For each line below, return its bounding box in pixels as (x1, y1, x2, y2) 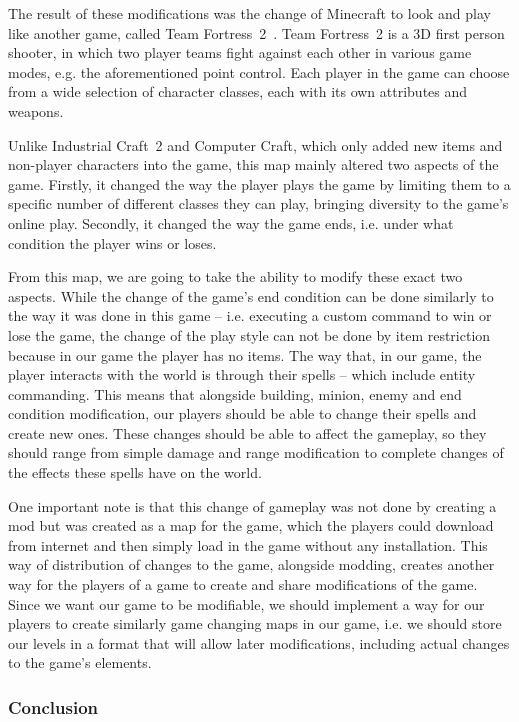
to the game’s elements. (8, 652, 152, 673)
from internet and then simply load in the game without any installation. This (8, 534, 488, 555)
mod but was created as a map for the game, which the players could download (8, 515, 494, 536)
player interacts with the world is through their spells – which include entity (8, 364, 476, 385)
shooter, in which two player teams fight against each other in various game (8, 42, 472, 63)
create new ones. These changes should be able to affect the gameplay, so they (8, 422, 487, 443)
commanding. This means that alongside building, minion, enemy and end (8, 383, 462, 404)
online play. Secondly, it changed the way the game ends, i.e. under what (8, 212, 454, 233)
